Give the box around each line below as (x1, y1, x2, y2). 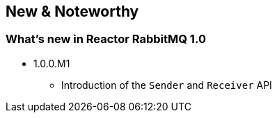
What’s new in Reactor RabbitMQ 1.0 (6, 32, 206, 47)
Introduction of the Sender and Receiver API (61, 78, 272, 91)
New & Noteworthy (6, 3, 139, 20)
